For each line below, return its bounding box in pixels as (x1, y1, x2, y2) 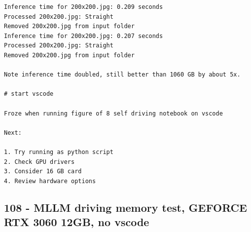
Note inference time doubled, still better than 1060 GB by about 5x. (4, 71, 241, 78)
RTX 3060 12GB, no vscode (4, 214, 149, 230)
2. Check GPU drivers (4, 158, 75, 165)
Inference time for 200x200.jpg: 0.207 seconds (4, 32, 163, 39)
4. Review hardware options (4, 177, 96, 185)
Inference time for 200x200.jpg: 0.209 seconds (4, 3, 163, 10)
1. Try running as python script (4, 148, 113, 155)
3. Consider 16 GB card (4, 168, 82, 175)
